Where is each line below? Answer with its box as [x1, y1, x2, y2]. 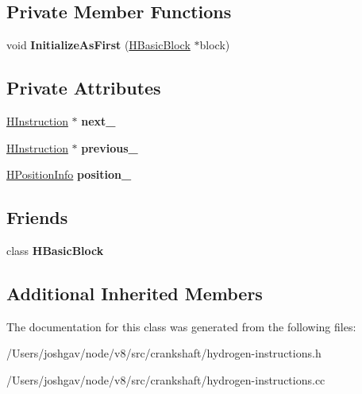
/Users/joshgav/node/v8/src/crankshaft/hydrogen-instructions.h [6, 345, 322, 361]
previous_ [81, 139, 138, 156]
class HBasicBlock [6, 241, 104, 258]
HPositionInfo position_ [6, 166, 132, 183]
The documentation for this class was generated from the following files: [6, 318, 356, 334]
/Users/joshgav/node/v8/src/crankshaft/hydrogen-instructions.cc [6, 371, 325, 388]
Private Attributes [6, 75, 161, 100]
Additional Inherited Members [6, 280, 263, 305]
